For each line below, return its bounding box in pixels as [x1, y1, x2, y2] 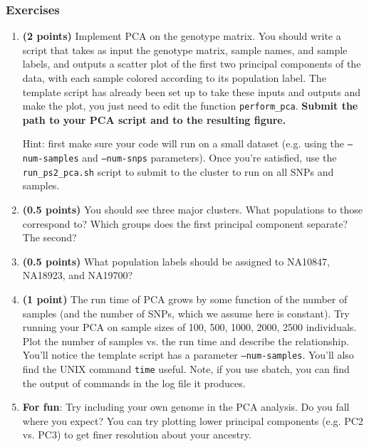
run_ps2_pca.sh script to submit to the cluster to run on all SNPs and [22, 164, 334, 179]
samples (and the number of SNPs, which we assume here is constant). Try [22, 305, 350, 320]
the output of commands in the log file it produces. [22, 375, 246, 390]
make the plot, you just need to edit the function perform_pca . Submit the [22, 98, 358, 113]
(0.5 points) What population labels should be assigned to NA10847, [22, 253, 330, 268]
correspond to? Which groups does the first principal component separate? [22, 216, 348, 231]
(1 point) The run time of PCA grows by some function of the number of [22, 291, 348, 306]
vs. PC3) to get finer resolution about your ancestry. [22, 427, 251, 442]
